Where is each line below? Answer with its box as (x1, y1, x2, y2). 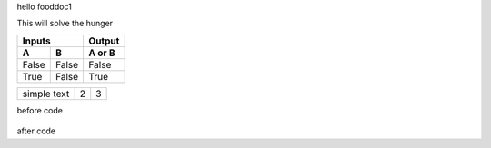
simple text (22, 87, 70, 100)
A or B (88, 46, 115, 59)
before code (16, 104, 64, 115)
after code (16, 125, 56, 136)
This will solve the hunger (16, 18, 114, 29)
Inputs (22, 35, 51, 47)
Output (88, 35, 120, 47)
